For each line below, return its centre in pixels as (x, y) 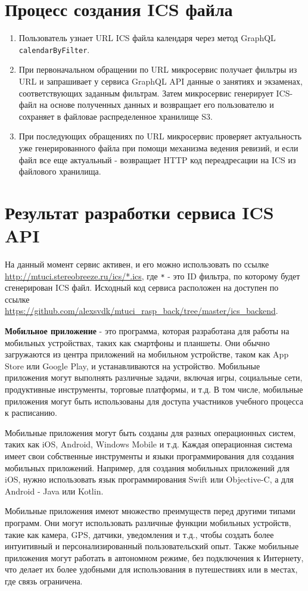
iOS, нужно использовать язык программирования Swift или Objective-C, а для (149, 479)
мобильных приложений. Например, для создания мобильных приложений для (147, 467)
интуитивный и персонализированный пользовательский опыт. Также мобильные (152, 546)
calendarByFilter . (54, 49)
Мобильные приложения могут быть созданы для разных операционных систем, (150, 432)
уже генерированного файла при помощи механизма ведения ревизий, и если (158, 147)
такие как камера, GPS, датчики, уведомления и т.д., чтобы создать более (139, 534)
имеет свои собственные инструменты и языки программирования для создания (150, 456)
